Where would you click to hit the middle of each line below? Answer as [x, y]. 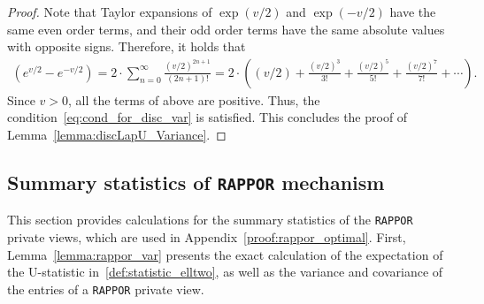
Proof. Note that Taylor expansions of [110, 11]
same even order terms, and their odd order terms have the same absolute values [226, 29]
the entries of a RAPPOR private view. [106, 289]
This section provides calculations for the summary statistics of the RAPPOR [210, 220]
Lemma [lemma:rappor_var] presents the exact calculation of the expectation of [225, 254]
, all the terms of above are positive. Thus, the [194, 99]
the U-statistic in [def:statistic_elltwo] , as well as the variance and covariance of [225, 272]
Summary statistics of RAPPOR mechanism [196, 182]
